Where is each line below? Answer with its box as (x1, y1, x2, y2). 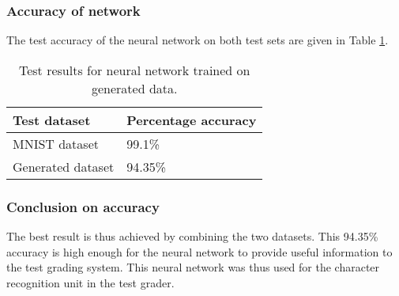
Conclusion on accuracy (6, 196, 160, 216)
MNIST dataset (13, 134, 99, 153)
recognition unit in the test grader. (6, 274, 175, 290)
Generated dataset (13, 157, 115, 176)
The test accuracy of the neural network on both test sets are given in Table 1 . (6, 32, 389, 48)
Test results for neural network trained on (18, 60, 250, 79)
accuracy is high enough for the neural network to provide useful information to (6, 243, 393, 260)
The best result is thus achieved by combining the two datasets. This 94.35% (6, 228, 378, 245)
